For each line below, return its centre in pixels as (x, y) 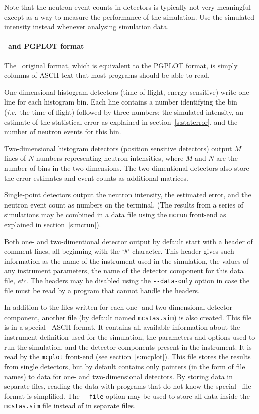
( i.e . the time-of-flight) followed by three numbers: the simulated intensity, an (124, 111)
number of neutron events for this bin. (63, 131)
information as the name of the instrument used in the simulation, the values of (126, 261)
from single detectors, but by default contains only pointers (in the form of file (125, 366)
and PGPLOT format (46, 46)
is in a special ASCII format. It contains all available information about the (122, 327)
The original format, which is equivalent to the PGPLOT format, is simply (121, 65)
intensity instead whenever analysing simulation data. (87, 26)
